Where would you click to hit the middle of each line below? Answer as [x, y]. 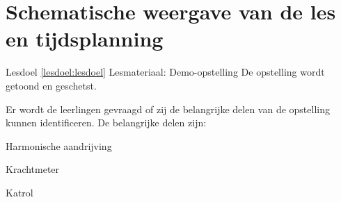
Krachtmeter [33, 169]
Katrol [19, 192]
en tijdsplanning [85, 39]
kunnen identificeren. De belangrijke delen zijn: [106, 123]
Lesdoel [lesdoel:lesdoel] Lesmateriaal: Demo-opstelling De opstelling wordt [165, 72]
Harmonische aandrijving [59, 145]
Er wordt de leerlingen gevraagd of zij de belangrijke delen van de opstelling [168, 109]
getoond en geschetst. [51, 85]
